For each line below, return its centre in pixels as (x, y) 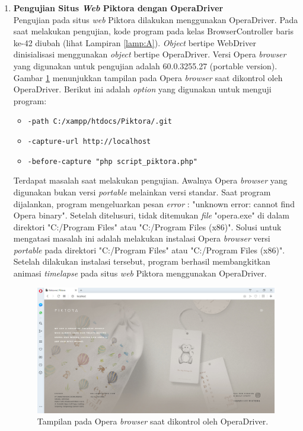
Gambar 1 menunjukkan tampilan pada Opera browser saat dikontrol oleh (148, 77)
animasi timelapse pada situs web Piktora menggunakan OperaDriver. (140, 273)
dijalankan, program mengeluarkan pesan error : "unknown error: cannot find (154, 203)
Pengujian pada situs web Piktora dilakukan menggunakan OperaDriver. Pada (156, 19)
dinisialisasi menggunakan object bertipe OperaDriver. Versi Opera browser (150, 54)
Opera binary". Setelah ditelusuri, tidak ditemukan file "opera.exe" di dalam (151, 215)
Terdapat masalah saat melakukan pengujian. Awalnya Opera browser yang (150, 180)
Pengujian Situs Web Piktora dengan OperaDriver (118, 8)
